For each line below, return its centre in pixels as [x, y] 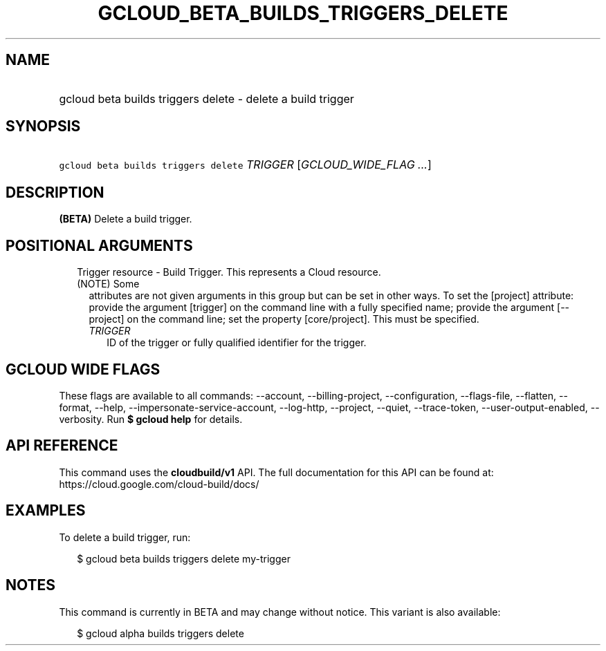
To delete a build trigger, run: [125, 537]
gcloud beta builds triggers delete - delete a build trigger [206, 98]
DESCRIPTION [55, 192]
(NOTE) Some [108, 284]
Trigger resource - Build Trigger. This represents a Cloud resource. [229, 272]
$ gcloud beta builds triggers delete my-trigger [184, 558]
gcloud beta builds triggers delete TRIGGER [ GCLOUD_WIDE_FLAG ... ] [245, 165]
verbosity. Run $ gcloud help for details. [151, 419]
